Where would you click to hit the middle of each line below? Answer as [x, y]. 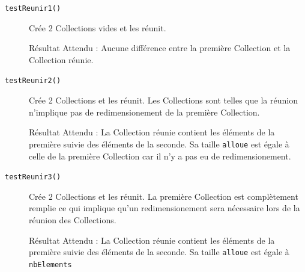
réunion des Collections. [73, 219]
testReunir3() [33, 177]
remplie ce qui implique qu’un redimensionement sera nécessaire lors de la [165, 208]
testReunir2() [33, 81]
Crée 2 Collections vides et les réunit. [98, 27]
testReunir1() [33, 8]
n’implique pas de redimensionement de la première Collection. [144, 112]
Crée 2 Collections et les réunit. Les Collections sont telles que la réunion [163, 100]
